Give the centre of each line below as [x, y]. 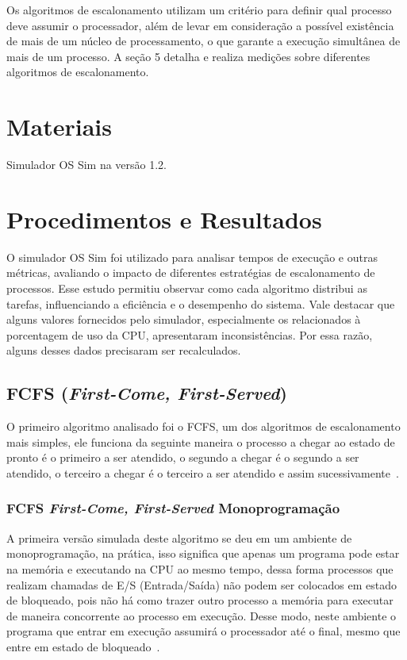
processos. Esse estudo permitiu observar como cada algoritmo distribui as [187, 288]
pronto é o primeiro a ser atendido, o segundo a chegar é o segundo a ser [183, 457]
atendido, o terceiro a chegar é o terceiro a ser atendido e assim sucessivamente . [203, 472]
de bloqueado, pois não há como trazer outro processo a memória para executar [200, 600]
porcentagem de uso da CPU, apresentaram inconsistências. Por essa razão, [190, 334]
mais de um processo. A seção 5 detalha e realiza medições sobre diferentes [188, 56]
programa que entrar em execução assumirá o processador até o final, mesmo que [203, 631]
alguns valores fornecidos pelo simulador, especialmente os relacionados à [184, 319]
